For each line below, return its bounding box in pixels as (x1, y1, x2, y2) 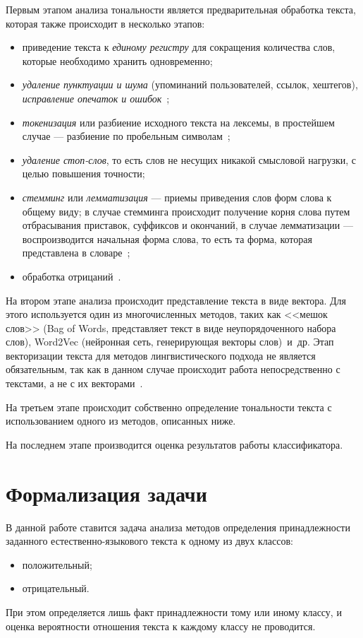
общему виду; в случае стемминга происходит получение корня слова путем (22, 203, 350, 218)
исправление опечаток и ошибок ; (22, 90, 170, 105)
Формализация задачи (6, 478, 207, 507)
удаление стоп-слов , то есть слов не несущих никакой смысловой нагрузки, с (22, 152, 356, 167)
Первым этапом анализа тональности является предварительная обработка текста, (6, 2, 356, 16)
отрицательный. (22, 581, 90, 596)
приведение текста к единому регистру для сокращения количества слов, (22, 40, 336, 54)
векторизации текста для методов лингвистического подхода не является (6, 348, 316, 362)
